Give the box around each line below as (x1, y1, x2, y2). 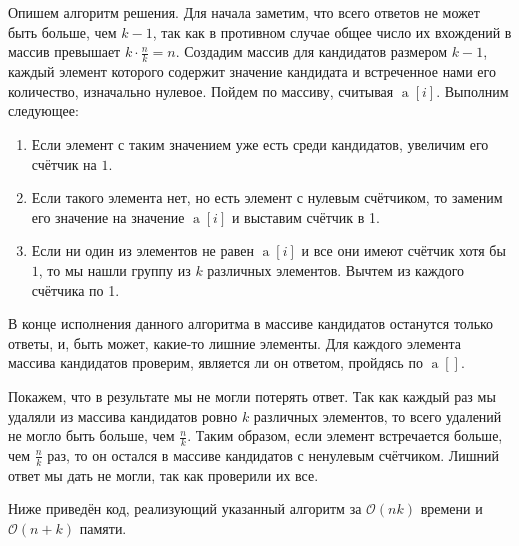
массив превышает (8, 41, 121, 62)
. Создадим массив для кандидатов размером (175, 41, 448, 62)
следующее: (8, 100, 79, 121)
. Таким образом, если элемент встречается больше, (187, 425, 503, 446)
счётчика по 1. (31, 279, 120, 300)
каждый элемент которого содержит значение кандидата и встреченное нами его (8, 61, 496, 82)
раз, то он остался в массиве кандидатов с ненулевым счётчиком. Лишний (47, 444, 500, 465)
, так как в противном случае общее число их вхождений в (152, 21, 512, 42)
